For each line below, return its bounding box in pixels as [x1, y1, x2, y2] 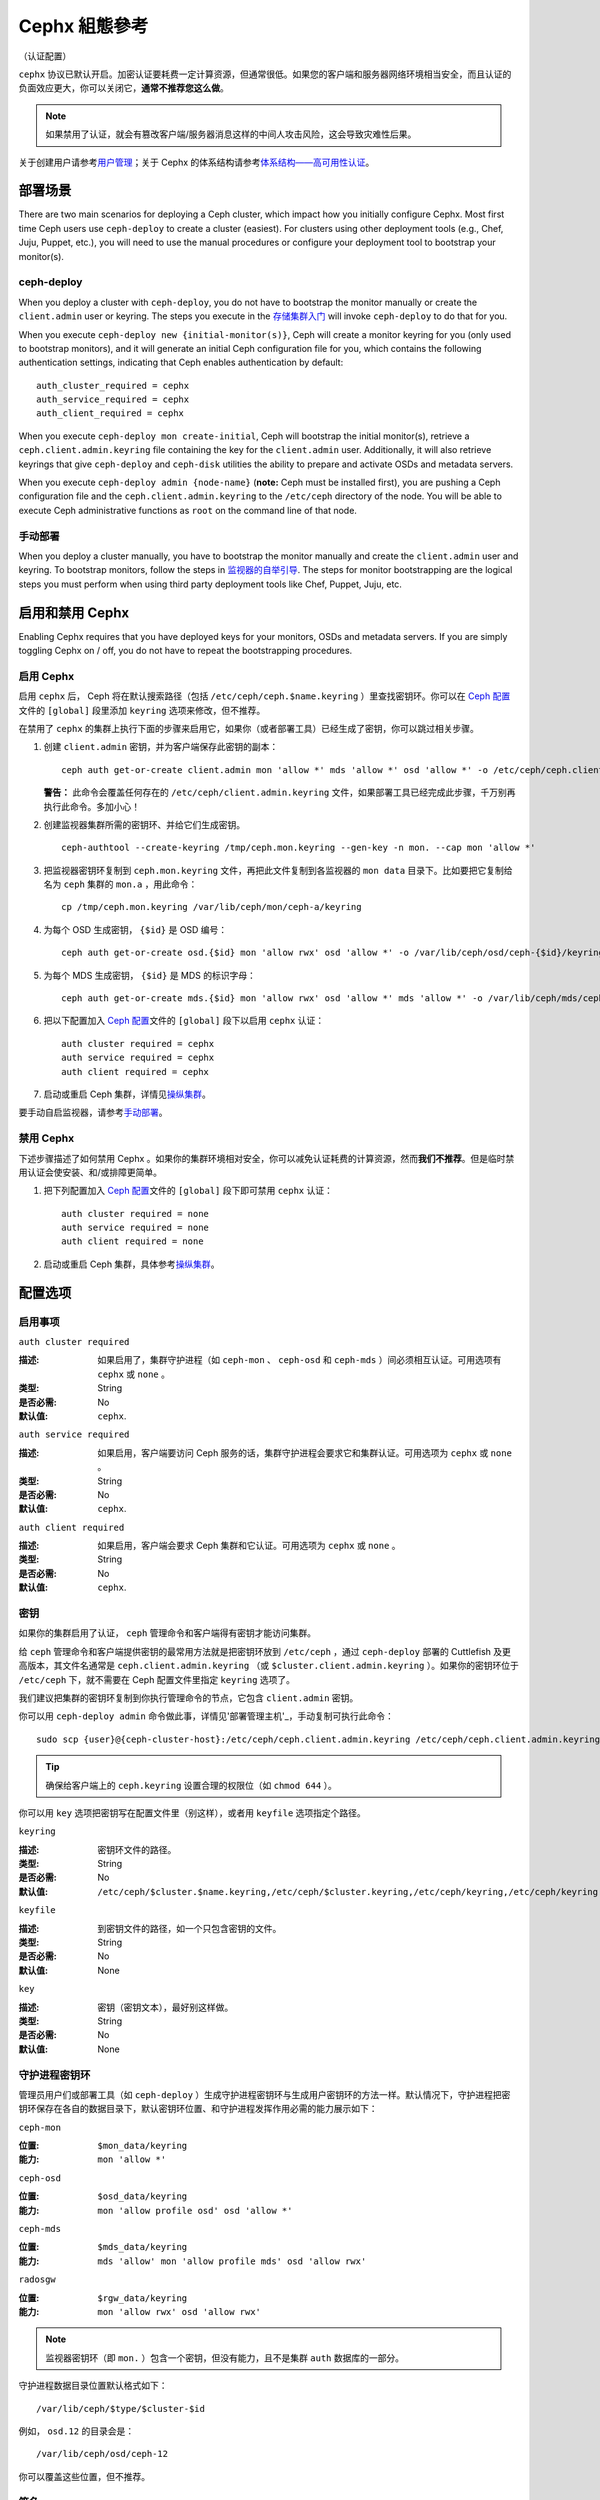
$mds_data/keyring [97, 2241, 188, 2253]
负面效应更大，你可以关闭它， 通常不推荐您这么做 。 [18, 82, 229, 94]
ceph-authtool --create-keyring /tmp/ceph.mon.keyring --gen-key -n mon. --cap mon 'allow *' [61, 842, 536, 854]
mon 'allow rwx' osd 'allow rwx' [97, 2306, 262, 2317]
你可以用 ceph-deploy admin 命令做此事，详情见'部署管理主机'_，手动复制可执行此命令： [18, 1710, 394, 1722]
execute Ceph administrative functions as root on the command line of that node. [18, 504, 357, 516]
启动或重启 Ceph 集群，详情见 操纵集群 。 [43, 1088, 212, 1100]
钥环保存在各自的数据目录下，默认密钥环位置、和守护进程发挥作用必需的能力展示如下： [18, 2103, 378, 2115]
